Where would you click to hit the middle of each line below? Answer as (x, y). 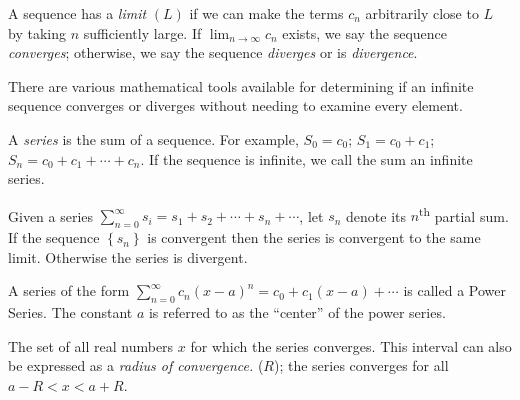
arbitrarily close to (422, 13)
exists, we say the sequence (365, 32)
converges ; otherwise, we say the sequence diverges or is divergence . (213, 52)
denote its (376, 215)
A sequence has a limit (77, 13)
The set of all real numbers (91, 345)
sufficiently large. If (142, 32)
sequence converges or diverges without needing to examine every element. (235, 105)
